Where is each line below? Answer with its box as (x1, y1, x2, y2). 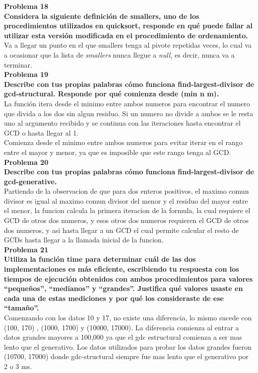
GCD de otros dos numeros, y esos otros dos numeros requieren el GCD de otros (4, 215, 249, 225)
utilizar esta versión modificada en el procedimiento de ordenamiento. (4, 30, 248, 40)
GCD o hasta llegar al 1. (4, 127, 79, 138)
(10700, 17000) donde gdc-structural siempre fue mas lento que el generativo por (4, 351, 249, 362)
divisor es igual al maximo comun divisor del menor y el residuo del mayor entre (4, 195, 248, 206)
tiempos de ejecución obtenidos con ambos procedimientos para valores (4, 273, 253, 284)
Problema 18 (4, 1, 49, 11)
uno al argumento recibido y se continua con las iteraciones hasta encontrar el (4, 118, 241, 128)
